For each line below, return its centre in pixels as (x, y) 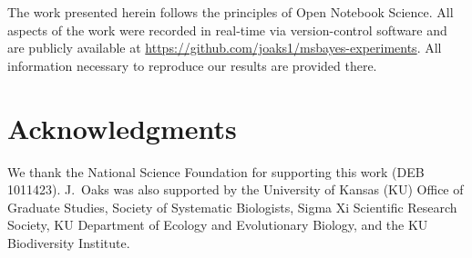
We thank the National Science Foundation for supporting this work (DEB (216, 171)
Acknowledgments (122, 128)
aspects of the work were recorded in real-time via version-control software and (227, 30)
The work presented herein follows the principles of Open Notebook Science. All (231, 12)
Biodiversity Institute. (69, 242)
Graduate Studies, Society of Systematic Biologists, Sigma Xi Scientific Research (232, 207)
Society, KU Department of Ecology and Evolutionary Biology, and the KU (218, 225)
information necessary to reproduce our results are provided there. (192, 65)
